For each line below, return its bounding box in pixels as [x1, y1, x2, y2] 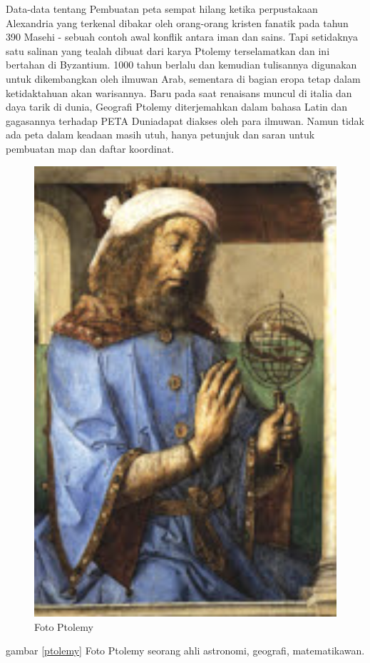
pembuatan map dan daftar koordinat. [6, 141, 174, 156]
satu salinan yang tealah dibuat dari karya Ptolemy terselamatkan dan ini [6, 43, 330, 58]
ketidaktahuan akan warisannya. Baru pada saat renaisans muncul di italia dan [6, 85, 352, 100]
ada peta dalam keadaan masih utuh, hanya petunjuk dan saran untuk [6, 127, 315, 142]
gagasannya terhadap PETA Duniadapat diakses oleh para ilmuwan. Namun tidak [6, 113, 365, 128]
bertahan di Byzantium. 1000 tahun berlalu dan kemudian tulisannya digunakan [6, 57, 357, 72]
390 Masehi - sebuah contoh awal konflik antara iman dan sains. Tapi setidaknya [6, 29, 358, 44]
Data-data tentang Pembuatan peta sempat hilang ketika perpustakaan [6, 1, 318, 16]
